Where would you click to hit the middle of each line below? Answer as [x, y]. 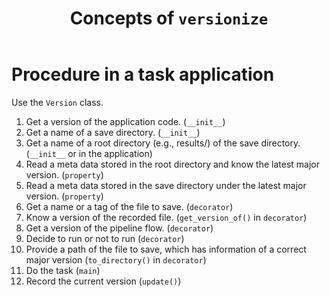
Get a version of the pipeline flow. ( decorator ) [119, 228]
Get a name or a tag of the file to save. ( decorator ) [129, 206]
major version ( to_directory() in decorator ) [116, 259]
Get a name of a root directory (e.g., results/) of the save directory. [163, 143]
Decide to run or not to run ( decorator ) [105, 238]
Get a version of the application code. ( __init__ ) [125, 121]
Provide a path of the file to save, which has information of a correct [166, 249]
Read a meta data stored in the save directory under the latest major [166, 185]
